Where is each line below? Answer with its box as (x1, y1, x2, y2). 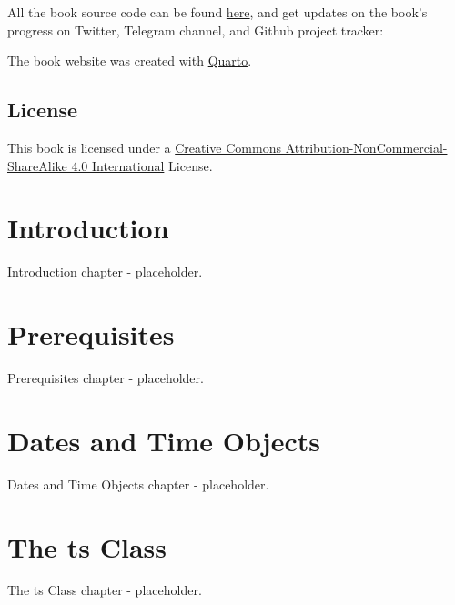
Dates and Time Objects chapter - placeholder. (7, 474, 269, 493)
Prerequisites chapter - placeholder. (7, 368, 204, 388)
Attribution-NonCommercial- (285, 137, 448, 156)
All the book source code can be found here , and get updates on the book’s (7, 3, 428, 21)
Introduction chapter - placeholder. (7, 262, 203, 281)
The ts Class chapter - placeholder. (7, 580, 202, 600)
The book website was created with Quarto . (7, 51, 252, 70)
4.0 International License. (71, 156, 213, 175)
